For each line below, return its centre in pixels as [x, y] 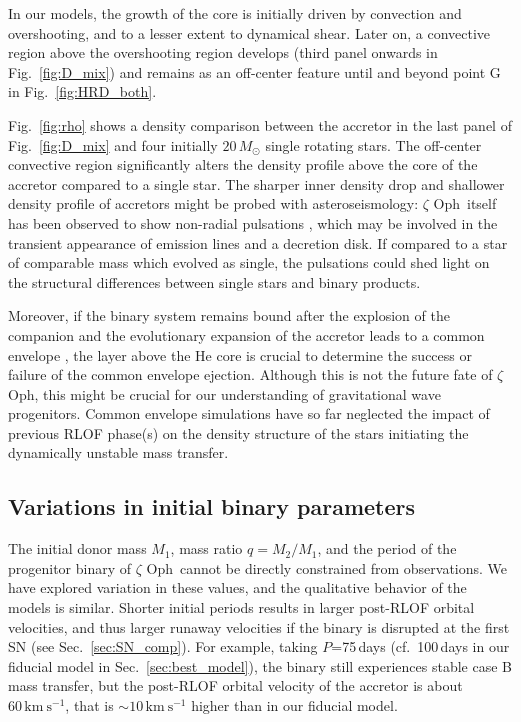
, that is [89, 705]
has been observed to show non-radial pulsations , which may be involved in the [253, 222]
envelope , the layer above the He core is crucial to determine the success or [240, 354]
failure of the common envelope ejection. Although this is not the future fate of [250, 374]
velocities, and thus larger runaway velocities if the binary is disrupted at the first [259, 626]
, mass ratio [206, 548]
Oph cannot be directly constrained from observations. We [327, 567]
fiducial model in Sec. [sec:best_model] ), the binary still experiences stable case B [260, 665]
